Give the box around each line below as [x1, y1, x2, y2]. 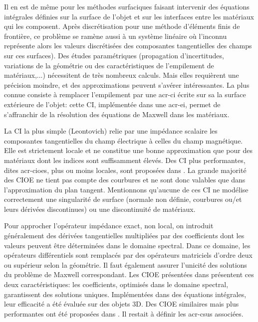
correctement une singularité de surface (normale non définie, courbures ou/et [4, 194, 242, 204]
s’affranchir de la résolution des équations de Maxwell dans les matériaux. [4, 109, 230, 119]
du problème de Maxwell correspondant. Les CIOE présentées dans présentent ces [4, 269, 254, 280]
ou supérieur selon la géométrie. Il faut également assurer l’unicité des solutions [4, 259, 247, 270]
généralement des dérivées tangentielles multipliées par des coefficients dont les [4, 230, 245, 241]
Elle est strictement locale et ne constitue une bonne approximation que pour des [4, 145, 253, 156]
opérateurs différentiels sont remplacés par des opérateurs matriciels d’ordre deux [4, 250, 253, 260]
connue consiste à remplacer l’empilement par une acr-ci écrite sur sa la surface [4, 89, 246, 100]
